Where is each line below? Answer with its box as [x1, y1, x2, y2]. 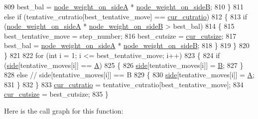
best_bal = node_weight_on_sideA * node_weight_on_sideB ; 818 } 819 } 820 [4, 40, 250, 51]
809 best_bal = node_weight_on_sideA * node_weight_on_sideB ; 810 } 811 [4, 1, 244, 11]
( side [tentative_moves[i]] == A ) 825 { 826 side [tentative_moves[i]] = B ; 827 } [4, 59, 244, 70]
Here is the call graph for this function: [4, 105, 124, 116]
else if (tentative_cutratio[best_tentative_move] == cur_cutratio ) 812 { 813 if [4, 11, 247, 21]
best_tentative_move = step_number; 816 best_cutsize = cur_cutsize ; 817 [4, 30, 237, 41]
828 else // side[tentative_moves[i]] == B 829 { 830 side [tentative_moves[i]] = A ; [4, 69, 255, 80]
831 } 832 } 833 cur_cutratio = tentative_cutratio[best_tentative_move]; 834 [4, 79, 244, 89]
